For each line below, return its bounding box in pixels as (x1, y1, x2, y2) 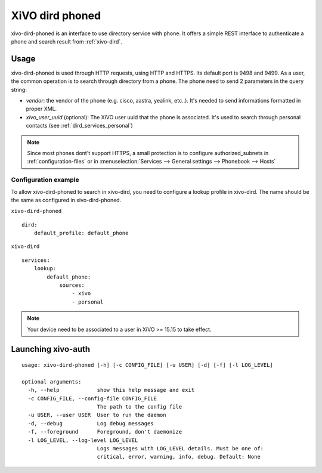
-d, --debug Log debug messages (27, 420, 154, 426)
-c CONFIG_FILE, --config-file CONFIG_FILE (27, 395, 157, 402)
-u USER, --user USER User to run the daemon (27, 412, 166, 419)
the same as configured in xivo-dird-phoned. (11, 196, 122, 203)
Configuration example (11, 176, 80, 184)
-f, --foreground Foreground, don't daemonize (27, 428, 182, 435)
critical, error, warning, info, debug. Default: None (97, 453, 261, 460)
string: (11, 86, 27, 93)
